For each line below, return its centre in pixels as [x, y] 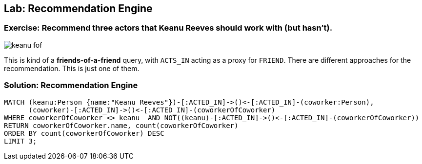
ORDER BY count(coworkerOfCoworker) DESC [84, 133]
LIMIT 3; [20, 141]
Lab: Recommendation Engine [78, 9]
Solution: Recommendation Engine [71, 85]
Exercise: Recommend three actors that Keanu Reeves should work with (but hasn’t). [168, 28]
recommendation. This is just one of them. [72, 68]
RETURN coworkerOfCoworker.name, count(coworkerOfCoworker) [121, 125]
